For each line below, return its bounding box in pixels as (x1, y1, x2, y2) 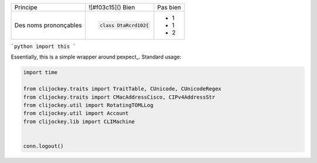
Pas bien (157, 4, 181, 11)
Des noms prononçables (14, 21, 82, 29)
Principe (14, 4, 38, 11)
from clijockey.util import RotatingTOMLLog (23, 102, 154, 108)
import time (23, 69, 58, 76)
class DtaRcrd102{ (100, 22, 149, 29)
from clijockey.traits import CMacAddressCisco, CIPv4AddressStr (23, 93, 215, 100)
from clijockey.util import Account (23, 110, 129, 117)
